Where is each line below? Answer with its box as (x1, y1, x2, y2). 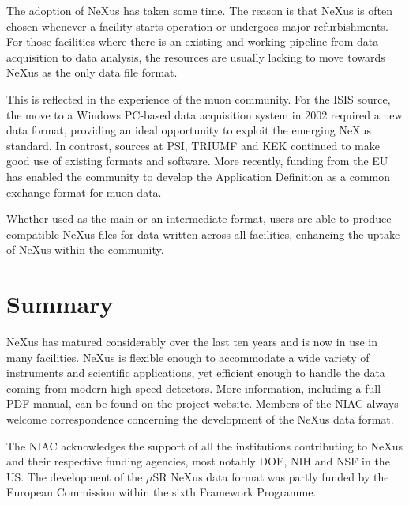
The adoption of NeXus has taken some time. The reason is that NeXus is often (6, 2, 392, 18)
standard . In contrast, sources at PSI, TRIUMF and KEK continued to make (6, 137, 380, 153)
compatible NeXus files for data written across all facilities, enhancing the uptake (6, 225, 400, 242)
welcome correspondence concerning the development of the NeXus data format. (6, 411, 394, 427)
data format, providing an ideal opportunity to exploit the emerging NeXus (6, 122, 371, 138)
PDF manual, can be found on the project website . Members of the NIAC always (6, 395, 399, 412)
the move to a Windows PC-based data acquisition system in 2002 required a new (6, 106, 403, 122)
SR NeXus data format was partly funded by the (152, 468, 389, 484)
